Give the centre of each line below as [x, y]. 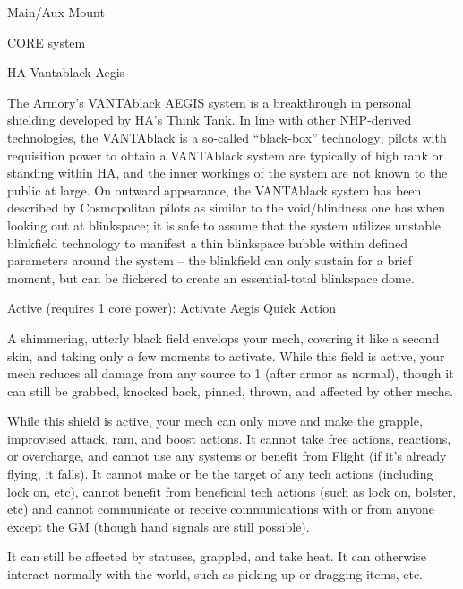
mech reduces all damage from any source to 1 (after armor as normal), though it [231, 373]
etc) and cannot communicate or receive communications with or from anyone [221, 509]
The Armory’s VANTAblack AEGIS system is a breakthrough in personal [210, 102]
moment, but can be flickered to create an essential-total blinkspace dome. [211, 277]
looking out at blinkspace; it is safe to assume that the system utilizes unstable [224, 225]
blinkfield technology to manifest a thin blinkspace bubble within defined [208, 243]
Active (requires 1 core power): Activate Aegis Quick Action [171, 308]
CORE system [47, 42]
